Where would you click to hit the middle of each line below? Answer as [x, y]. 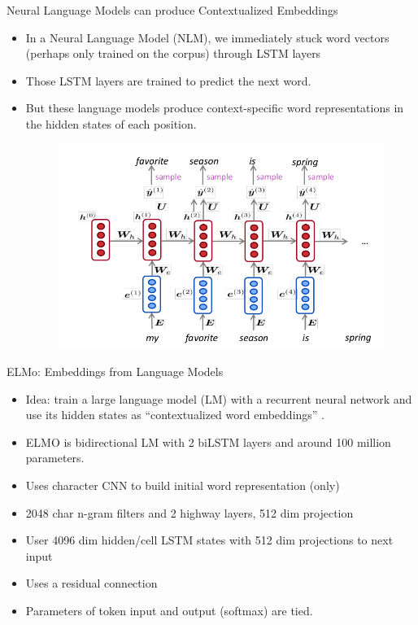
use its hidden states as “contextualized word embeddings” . [175, 415]
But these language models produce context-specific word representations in [215, 108]
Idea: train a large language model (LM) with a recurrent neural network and [219, 398]
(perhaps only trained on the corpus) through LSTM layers [173, 53]
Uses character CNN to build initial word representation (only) [183, 485]
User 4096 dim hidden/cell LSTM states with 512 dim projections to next [209, 540]
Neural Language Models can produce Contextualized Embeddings [172, 10]
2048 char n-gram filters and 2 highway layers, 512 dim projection [189, 512]
